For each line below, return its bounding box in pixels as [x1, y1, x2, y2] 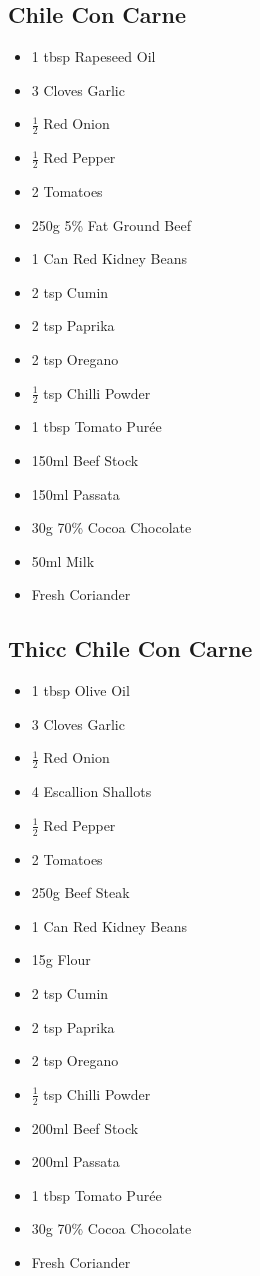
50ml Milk [31, 550, 95, 571]
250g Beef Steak [31, 882, 130, 903]
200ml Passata [31, 1151, 120, 1172]
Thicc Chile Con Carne [8, 633, 253, 664]
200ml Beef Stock [31, 1117, 139, 1138]
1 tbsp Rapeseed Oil [31, 46, 156, 67]
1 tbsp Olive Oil [31, 680, 130, 701]
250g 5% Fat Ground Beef [31, 214, 191, 235]
